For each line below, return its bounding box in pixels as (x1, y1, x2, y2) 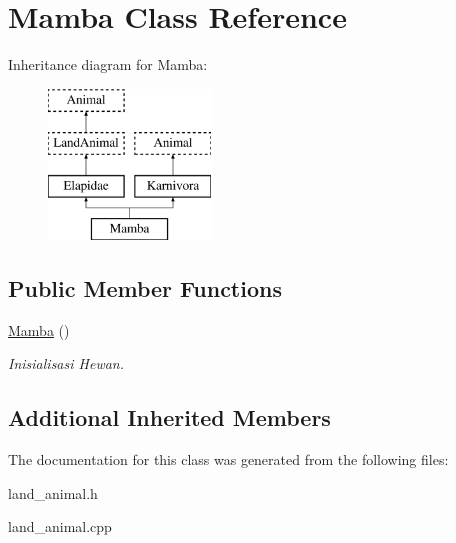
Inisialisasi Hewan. (8, 353, 125, 374)
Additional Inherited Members (8, 402, 331, 433)
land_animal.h (8, 482, 98, 503)
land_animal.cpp (8, 516, 112, 537)
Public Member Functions (8, 272, 282, 303)
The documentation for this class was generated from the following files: (8, 449, 449, 470)
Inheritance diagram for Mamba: (8, 54, 208, 75)
